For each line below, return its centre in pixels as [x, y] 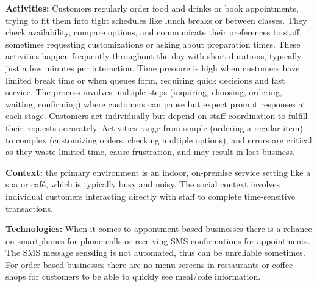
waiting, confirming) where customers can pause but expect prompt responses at [156, 104]
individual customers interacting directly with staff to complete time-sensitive [150, 196]
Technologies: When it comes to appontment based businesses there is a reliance [159, 229]
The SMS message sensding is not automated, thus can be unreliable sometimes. [155, 252]
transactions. [29, 208]
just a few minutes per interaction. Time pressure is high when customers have [153, 67]
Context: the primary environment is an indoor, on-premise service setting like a [158, 172]
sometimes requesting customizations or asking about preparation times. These [153, 44]
